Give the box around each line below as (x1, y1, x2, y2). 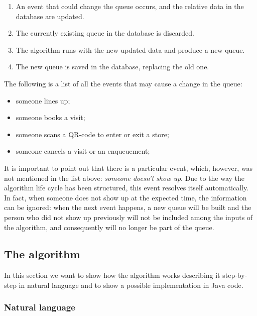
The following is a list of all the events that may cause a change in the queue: (4, 78, 242, 88)
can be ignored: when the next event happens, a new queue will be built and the (4, 202, 251, 213)
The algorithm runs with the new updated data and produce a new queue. (16, 44, 245, 55)
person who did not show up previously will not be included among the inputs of (4, 212, 253, 222)
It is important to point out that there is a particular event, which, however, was (4, 162, 253, 173)
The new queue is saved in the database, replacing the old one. (16, 61, 209, 72)
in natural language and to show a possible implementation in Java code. (19, 279, 243, 290)
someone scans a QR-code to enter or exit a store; (16, 129, 169, 139)
